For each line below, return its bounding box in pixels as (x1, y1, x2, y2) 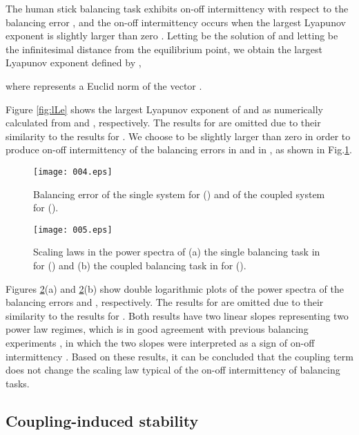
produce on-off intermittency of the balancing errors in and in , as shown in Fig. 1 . (6, 142, 352, 157)
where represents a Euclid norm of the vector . (6, 78, 202, 93)
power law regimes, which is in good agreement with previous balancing (6, 322, 309, 336)
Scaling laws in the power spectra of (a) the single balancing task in (33, 244, 320, 259)
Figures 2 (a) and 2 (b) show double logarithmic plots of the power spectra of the (6, 281, 344, 296)
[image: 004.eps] (33, 166, 113, 177)
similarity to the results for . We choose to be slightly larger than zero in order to (6, 128, 351, 143)
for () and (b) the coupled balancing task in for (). (33, 258, 246, 273)
